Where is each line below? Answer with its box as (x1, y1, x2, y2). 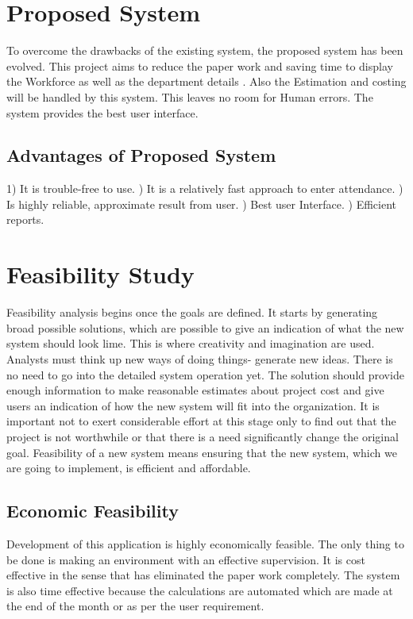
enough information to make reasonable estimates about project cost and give (6, 382, 384, 398)
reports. (6, 211, 44, 228)
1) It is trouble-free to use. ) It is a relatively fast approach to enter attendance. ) (6, 180, 403, 197)
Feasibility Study (6, 258, 195, 290)
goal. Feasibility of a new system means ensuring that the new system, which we (6, 444, 397, 460)
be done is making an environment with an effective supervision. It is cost (6, 551, 365, 567)
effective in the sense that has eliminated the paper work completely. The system (6, 567, 400, 583)
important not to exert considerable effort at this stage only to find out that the (6, 413, 396, 429)
